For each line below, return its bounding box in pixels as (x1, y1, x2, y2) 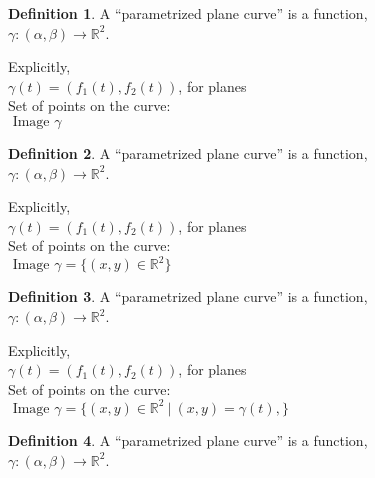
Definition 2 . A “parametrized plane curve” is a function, (8, 142, 368, 163)
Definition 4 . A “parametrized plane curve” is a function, (8, 429, 368, 450)
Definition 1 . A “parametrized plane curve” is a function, (8, 3, 368, 23)
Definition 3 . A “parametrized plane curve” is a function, (8, 286, 368, 307)
